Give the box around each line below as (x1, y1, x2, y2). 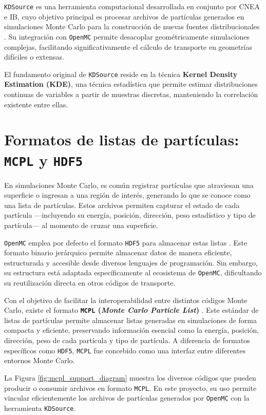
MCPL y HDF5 (4, 149, 83, 170)
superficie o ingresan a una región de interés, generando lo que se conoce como (4, 190, 251, 200)
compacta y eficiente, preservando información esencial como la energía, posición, (4, 325, 259, 335)
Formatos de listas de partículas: (4, 129, 239, 150)
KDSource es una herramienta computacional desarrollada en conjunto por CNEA (4, 1, 260, 11)
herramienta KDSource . (4, 402, 76, 413)
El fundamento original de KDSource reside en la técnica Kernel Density (4, 68, 238, 79)
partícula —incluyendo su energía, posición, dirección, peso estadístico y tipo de (4, 210, 256, 220)
